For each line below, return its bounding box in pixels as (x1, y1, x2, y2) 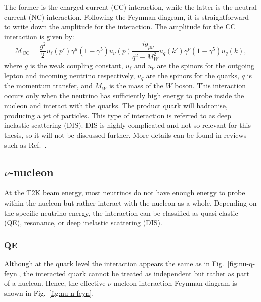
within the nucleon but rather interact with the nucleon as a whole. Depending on (4, 197, 257, 208)
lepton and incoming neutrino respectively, (4, 70, 135, 80)
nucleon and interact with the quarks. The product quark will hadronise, (4, 100, 228, 111)
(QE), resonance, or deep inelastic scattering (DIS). (4, 217, 162, 228)
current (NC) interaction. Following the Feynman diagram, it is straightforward (4, 11, 249, 22)
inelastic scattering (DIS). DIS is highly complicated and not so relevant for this (4, 120, 251, 130)
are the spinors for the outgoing (157, 60, 255, 70)
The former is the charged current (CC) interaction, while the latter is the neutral (4, 2, 257, 12)
